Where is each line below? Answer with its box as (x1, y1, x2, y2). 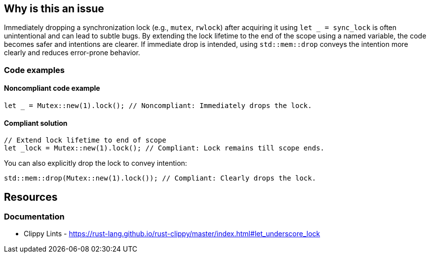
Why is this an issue (4, 2, 104, 15)
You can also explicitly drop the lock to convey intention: (4, 159, 187, 168)
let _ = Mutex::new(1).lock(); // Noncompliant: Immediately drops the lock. (4, 102, 312, 110)
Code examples (4, 65, 65, 75)
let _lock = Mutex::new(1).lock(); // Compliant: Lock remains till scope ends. (4, 144, 325, 152)
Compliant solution (4, 118, 68, 127)
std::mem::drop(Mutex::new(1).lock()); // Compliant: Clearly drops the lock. (4, 174, 316, 183)
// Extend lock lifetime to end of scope (4, 136, 166, 145)
